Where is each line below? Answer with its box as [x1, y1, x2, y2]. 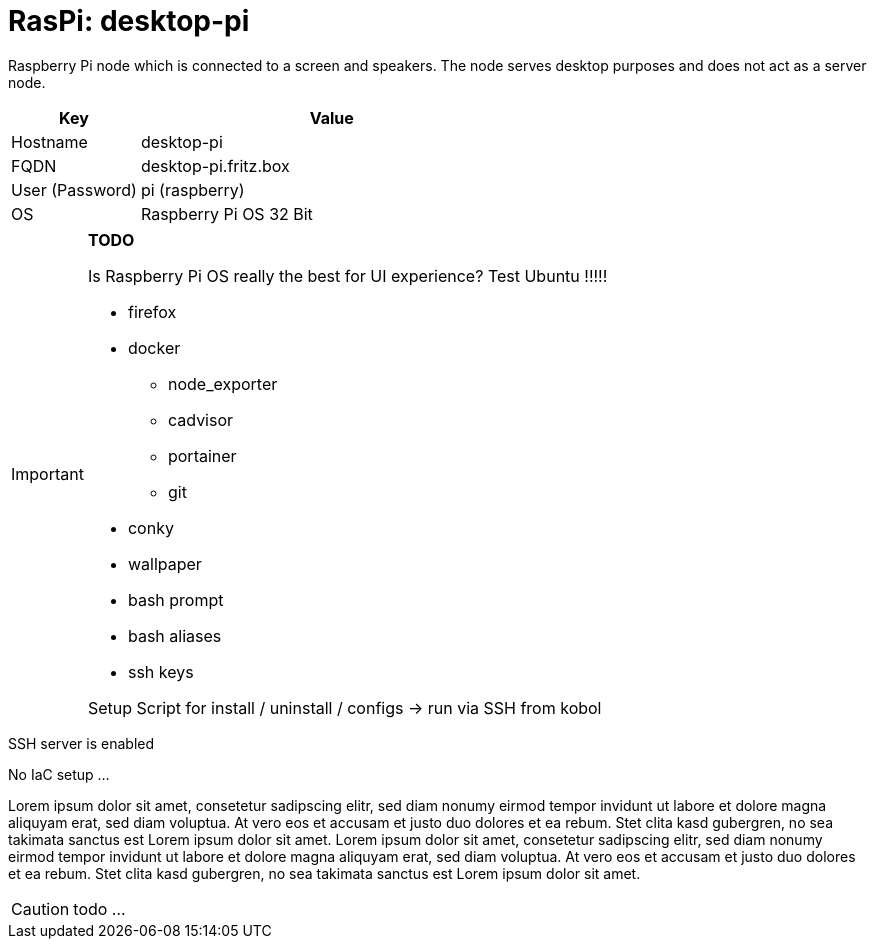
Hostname [11, 131, 88, 152]
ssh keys [127, 661, 194, 682]
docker [127, 337, 181, 358]
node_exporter [167, 373, 278, 394]
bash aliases [127, 625, 222, 646]
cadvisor [167, 409, 234, 430]
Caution [11, 898, 70, 919]
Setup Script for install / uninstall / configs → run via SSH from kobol [87, 697, 602, 718]
